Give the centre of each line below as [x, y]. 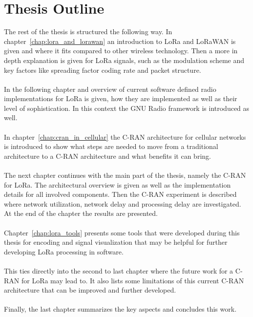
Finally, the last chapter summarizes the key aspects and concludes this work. [120, 309]
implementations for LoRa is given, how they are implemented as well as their [121, 98]
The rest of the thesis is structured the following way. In [88, 32]
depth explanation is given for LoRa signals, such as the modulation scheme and [124, 60]
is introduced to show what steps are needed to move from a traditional [111, 146]
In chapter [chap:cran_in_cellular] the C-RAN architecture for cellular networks [125, 137]
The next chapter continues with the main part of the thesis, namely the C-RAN [125, 175]
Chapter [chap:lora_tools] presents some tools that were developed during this [122, 232]
